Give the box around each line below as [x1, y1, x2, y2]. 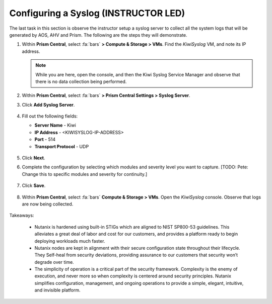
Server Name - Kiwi [34, 122, 77, 128]
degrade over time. [34, 259, 74, 265]
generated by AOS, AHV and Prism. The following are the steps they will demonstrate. [9, 32, 187, 38]
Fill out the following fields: [22, 113, 78, 119]
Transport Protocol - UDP [34, 143, 89, 149]
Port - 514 [34, 136, 56, 143]
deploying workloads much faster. [34, 238, 105, 244]
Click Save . [22, 182, 46, 188]
